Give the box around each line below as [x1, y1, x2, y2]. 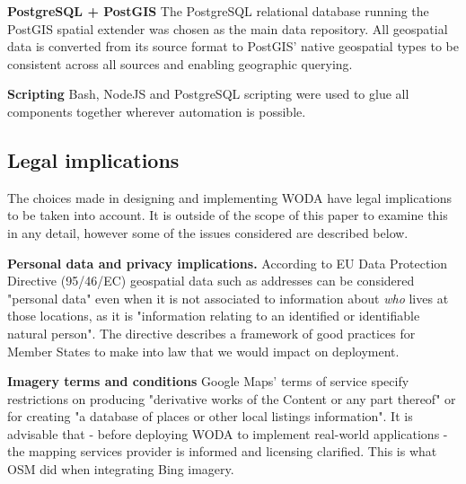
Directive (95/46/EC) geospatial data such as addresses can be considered [7, 271, 415, 290]
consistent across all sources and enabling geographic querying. [7, 54, 353, 73]
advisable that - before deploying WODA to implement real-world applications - [7, 424, 448, 443]
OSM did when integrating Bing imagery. [7, 460, 234, 479]
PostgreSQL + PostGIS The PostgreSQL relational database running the [7, 2, 429, 20]
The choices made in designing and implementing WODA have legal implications [7, 188, 453, 207]
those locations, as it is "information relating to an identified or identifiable [7, 306, 420, 325]
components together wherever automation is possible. [7, 101, 306, 120]
